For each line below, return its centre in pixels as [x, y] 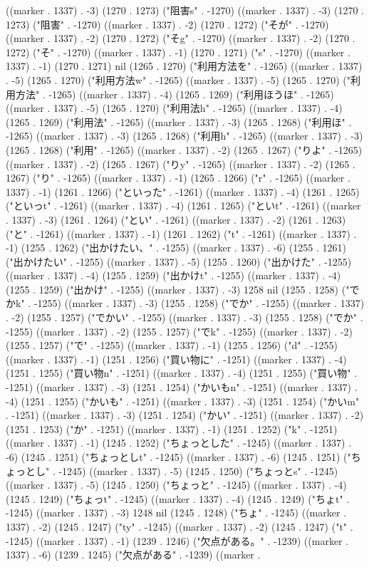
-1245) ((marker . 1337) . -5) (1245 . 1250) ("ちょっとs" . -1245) [198, 470]
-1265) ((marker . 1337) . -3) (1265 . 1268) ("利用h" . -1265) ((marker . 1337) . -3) [184, 136]
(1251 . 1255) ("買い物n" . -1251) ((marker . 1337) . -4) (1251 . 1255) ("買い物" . [182, 373]
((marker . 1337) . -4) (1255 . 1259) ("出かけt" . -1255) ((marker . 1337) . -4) [173, 275]
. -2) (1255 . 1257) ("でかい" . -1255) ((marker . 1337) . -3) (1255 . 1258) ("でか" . [184, 317]
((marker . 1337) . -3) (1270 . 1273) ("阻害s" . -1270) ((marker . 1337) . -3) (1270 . [185, 10]
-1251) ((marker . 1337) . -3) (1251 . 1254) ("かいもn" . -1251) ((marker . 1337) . [182, 387]
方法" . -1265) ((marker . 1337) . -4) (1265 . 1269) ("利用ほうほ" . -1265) [175, 94]
